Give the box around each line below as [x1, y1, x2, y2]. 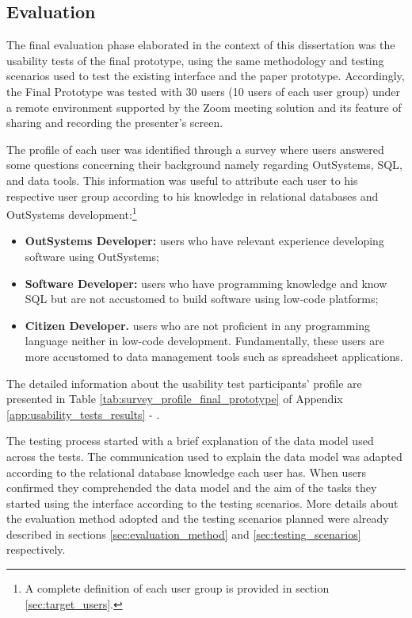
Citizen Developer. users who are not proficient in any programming [25, 317, 371, 333]
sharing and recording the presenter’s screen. [6, 114, 223, 131]
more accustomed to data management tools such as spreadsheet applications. [25, 347, 403, 364]
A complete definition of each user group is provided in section [25, 580, 330, 597]
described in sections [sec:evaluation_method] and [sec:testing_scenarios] [6, 525, 361, 542]
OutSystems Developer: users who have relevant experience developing [25, 232, 384, 249]
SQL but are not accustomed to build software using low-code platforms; [25, 290, 379, 307]
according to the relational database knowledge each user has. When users [6, 463, 366, 480]
